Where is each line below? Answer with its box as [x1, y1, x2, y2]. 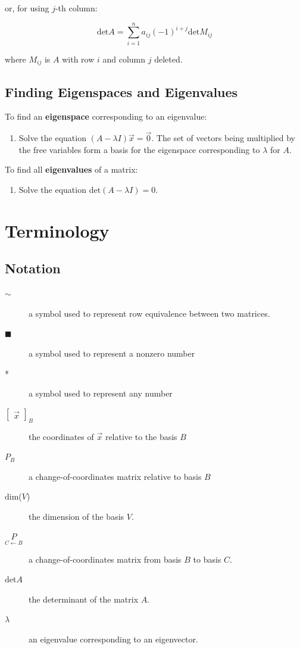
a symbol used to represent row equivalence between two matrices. [29, 307, 270, 319]
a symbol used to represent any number [29, 387, 173, 400]
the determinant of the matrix [29, 592, 139, 605]
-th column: [55, 2, 98, 14]
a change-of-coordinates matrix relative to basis [29, 470, 202, 482]
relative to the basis [105, 430, 177, 442]
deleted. [154, 52, 183, 65]
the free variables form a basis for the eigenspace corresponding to [18, 143, 260, 155]
